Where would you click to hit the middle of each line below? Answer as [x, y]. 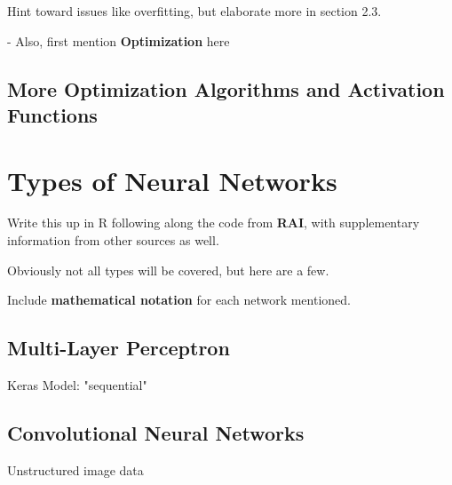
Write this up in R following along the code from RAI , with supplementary [214, 223]
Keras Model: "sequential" [77, 385]
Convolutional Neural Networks [156, 433]
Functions [52, 114]
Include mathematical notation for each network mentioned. [179, 300]
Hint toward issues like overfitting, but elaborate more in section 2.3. [194, 11]
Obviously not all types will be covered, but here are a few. [168, 270]
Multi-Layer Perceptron [119, 348]
